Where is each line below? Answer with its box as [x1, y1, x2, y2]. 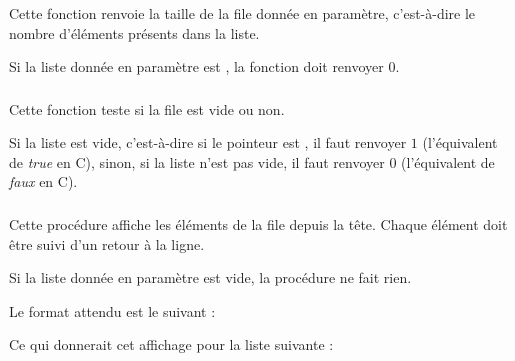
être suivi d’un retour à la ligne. [9, 233, 205, 254]
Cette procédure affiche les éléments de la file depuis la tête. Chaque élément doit [9, 213, 508, 234]
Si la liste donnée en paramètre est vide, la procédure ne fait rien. [9, 267, 412, 288]
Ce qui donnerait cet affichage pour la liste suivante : [9, 334, 334, 355]
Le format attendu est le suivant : [9, 300, 216, 321]
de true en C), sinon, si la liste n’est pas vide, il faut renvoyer [9, 151, 385, 172]
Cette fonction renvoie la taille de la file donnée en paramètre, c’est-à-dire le [9, 2, 476, 23]
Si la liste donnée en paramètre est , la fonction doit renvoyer [9, 56, 384, 77]
